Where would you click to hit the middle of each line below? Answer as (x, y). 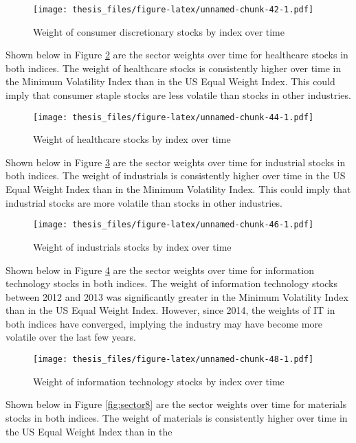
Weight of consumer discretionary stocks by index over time (159, 31)
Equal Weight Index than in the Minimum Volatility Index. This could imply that (178, 189)
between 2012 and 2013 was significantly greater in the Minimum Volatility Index (177, 296)
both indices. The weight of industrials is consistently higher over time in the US (176, 175)
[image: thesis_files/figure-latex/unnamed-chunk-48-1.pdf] (174, 360)
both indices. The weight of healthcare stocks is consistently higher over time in (174, 68)
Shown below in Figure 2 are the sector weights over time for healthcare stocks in (177, 55)
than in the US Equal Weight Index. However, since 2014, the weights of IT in (170, 310)
